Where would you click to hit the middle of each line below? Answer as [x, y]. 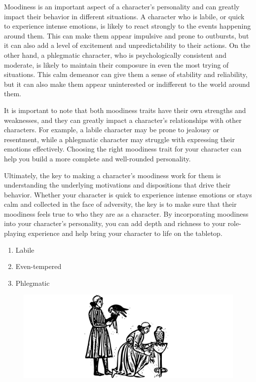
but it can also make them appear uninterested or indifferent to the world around [127, 84]
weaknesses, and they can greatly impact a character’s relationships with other [123, 120]
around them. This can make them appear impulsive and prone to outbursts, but [127, 35]
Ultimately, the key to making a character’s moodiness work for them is [112, 175]
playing [15, 233]
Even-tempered [38, 266]
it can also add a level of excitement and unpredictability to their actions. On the [127, 45]
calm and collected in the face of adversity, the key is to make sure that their [120, 204]
